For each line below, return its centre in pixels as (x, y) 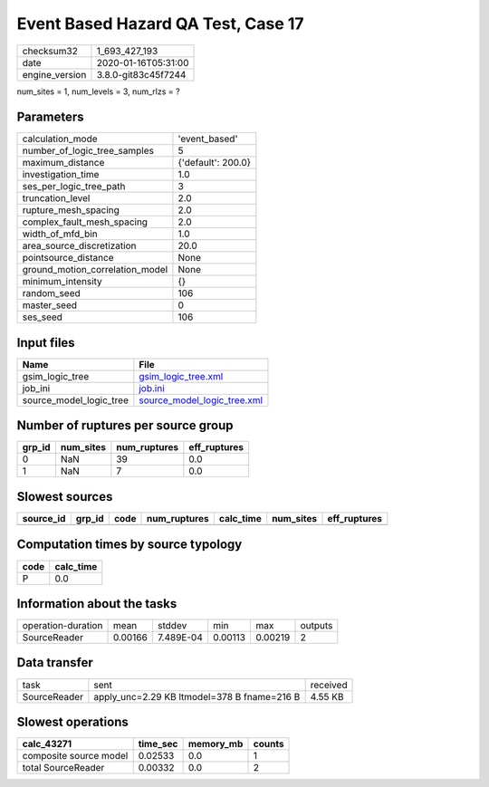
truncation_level (56, 198)
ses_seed (43, 317)
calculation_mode (60, 139)
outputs (316, 626)
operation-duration (62, 626)
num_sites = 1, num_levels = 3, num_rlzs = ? (98, 91)
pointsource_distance (68, 258)
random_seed (51, 293)
